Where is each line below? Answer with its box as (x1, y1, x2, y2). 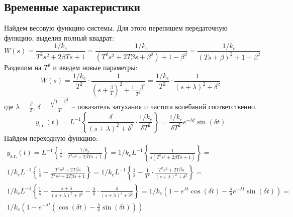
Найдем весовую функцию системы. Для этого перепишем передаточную (4, 23, 228, 33)
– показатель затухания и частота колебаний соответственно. (71, 101, 257, 111)
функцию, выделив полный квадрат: (4, 32, 114, 43)
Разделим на (4, 62, 42, 73)
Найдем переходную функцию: (4, 132, 98, 143)
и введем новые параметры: (53, 62, 138, 73)
